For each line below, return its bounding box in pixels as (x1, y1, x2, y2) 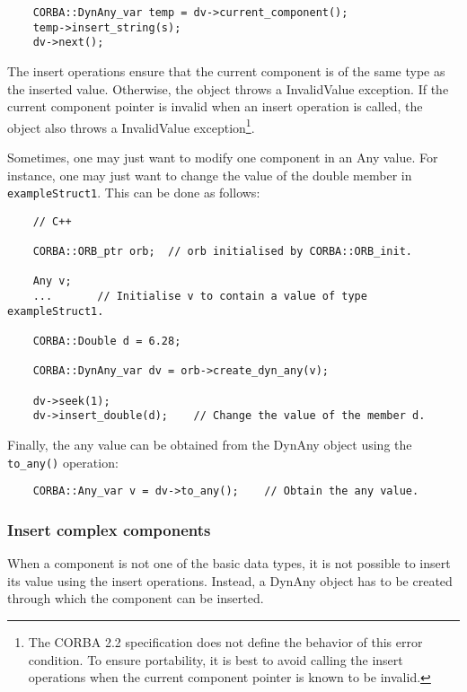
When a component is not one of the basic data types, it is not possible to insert (7, 554, 451, 573)
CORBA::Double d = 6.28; (32, 335, 181, 348)
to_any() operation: (7, 452, 119, 471)
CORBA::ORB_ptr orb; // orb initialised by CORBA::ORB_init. (32, 245, 413, 258)
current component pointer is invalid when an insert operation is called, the (7, 97, 423, 116)
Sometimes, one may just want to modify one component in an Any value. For (7, 148, 438, 166)
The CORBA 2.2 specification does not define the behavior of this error (28, 632, 423, 651)
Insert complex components (7, 518, 211, 540)
